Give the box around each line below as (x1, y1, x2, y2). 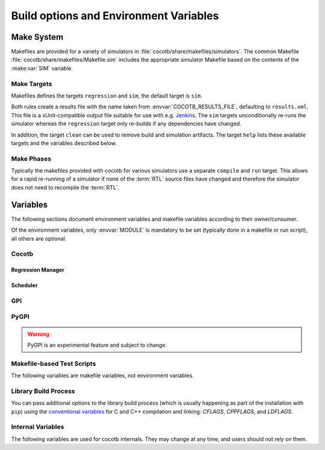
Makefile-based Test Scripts (11, 359, 96, 368)
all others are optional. (11, 235, 67, 242)
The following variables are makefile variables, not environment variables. (11, 372, 194, 379)
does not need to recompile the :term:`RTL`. (11, 183, 120, 191)
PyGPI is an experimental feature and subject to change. (27, 342, 167, 349)
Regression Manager (11, 267, 64, 274)
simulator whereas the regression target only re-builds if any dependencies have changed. (11, 120, 242, 128)
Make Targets (11, 79, 52, 88)
